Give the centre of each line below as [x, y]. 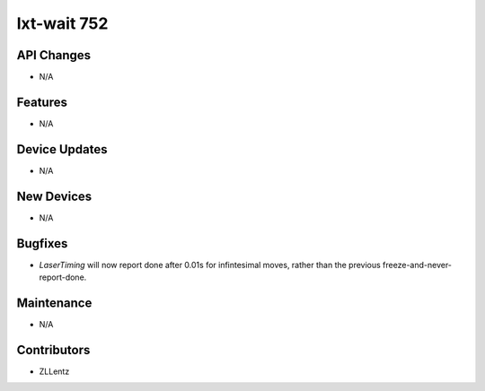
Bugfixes [42, 243]
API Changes [54, 55]
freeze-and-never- [417, 265]
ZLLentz [54, 371]
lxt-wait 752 [62, 23]
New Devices [54, 196]
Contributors [53, 350]
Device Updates [62, 149]
